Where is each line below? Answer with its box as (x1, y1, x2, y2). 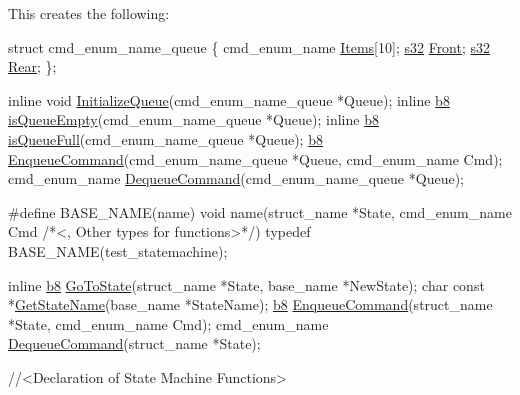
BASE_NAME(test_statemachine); (8, 240, 228, 261)
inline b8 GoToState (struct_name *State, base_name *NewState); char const (8, 274, 485, 295)
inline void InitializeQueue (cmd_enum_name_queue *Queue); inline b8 (8, 89, 450, 110)
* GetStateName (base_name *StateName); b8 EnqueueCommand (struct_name (8, 294, 493, 315)
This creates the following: (8, 3, 170, 23)
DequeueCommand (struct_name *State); (8, 333, 261, 354)
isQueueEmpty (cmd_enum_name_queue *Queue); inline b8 (8, 109, 379, 130)
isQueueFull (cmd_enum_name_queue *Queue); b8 (8, 128, 323, 149)
